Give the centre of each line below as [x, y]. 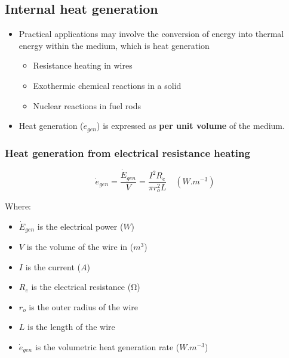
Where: [18, 206]
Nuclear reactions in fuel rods [87, 105]
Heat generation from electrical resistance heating [127, 152]
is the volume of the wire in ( [80, 247]
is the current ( [53, 266]
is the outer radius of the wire [83, 306]
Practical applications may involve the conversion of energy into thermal [151, 34]
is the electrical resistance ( [81, 287]
